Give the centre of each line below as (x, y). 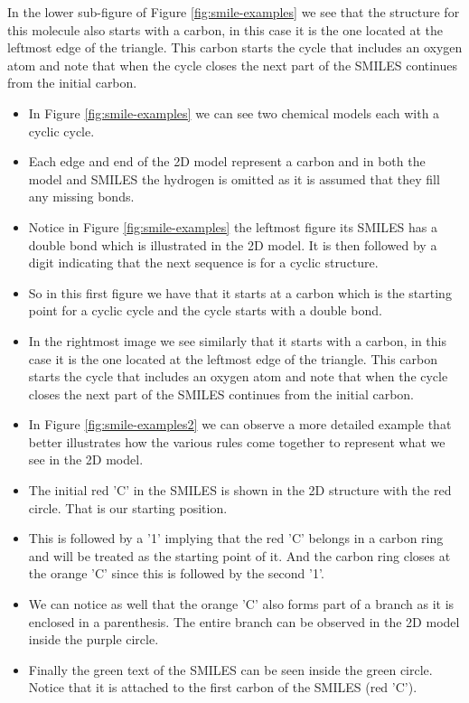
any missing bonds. (81, 197)
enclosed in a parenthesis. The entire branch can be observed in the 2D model (244, 621)
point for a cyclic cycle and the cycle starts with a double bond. (205, 310)
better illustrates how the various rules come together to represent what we (237, 441)
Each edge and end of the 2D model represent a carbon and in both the (227, 161)
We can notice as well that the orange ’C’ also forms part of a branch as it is (241, 604)
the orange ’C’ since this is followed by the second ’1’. (176, 573)
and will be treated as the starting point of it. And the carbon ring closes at (239, 555)
